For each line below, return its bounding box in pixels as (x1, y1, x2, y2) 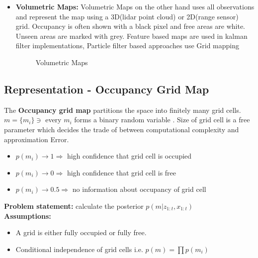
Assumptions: (4, 210, 51, 221)
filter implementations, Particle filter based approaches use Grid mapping (15, 40, 239, 51)
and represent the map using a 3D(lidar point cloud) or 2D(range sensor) (15, 11, 239, 21)
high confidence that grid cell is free (67, 167, 176, 177)
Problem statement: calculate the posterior (4, 200, 144, 211)
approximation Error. (4, 134, 69, 144)
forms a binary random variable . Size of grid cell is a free (74, 114, 250, 125)
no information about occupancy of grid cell (72, 184, 206, 194)
